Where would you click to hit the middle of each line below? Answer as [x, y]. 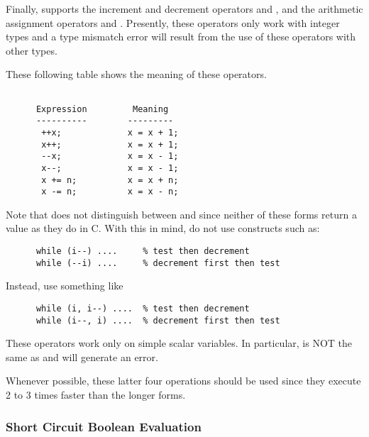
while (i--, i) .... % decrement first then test [158, 320]
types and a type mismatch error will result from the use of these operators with [181, 37]
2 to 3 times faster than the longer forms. [96, 395]
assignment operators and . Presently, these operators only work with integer [173, 22]
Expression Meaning [102, 109]
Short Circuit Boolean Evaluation [104, 426]
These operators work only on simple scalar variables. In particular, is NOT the [179, 343]
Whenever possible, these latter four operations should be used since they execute [183, 381]
